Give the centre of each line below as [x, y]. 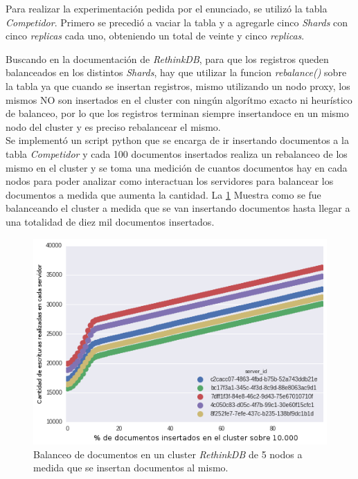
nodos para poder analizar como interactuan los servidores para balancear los [170, 181]
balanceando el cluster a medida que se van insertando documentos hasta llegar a [178, 208]
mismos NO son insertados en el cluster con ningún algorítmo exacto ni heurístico [179, 99]
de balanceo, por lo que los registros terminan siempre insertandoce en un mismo [177, 113]
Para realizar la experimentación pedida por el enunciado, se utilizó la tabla [167, 8]
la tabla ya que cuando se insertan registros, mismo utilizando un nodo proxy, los [178, 85]
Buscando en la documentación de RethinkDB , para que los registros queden [167, 58]
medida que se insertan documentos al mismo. [131, 468]
